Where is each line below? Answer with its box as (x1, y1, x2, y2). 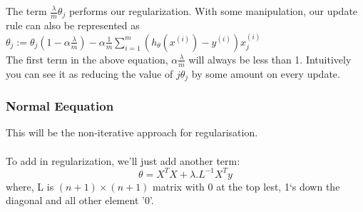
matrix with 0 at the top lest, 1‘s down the (153, 178, 340, 193)
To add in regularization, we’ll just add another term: (6, 153, 240, 168)
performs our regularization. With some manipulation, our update (68, 4, 358, 18)
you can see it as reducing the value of (6, 66, 173, 81)
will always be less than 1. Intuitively (188, 51, 352, 66)
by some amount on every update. (191, 66, 340, 81)
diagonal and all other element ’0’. (6, 193, 154, 208)
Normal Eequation (6, 97, 114, 115)
